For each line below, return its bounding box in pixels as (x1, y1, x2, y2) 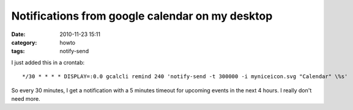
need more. (11, 95, 40, 102)
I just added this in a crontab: (11, 59, 85, 66)
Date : (11, 31, 26, 38)
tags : (11, 48, 25, 55)
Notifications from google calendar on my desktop (11, 9, 273, 23)
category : (11, 38, 37, 46)
